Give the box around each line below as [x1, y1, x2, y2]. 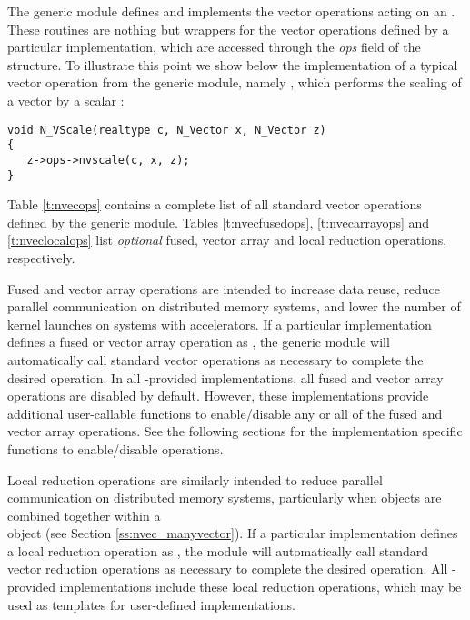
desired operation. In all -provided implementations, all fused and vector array [7, 368, 444, 387]
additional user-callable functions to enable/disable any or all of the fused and [7, 403, 443, 422]
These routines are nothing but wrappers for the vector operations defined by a [7, 19, 449, 38]
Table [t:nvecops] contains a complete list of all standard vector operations [7, 195, 422, 214]
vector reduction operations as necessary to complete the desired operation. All [7, 559, 448, 578]
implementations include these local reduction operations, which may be [59, 577, 462, 596]
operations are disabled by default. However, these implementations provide [7, 386, 429, 405]
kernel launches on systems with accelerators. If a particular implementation [7, 314, 432, 333]
